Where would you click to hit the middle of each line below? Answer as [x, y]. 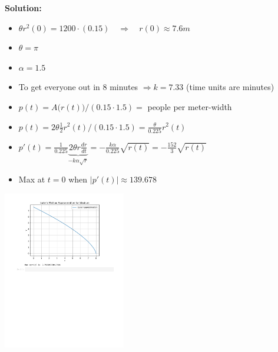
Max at [32, 179]
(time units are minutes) [230, 87]
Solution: [23, 8]
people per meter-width [190, 106]
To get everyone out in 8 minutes [78, 87]
